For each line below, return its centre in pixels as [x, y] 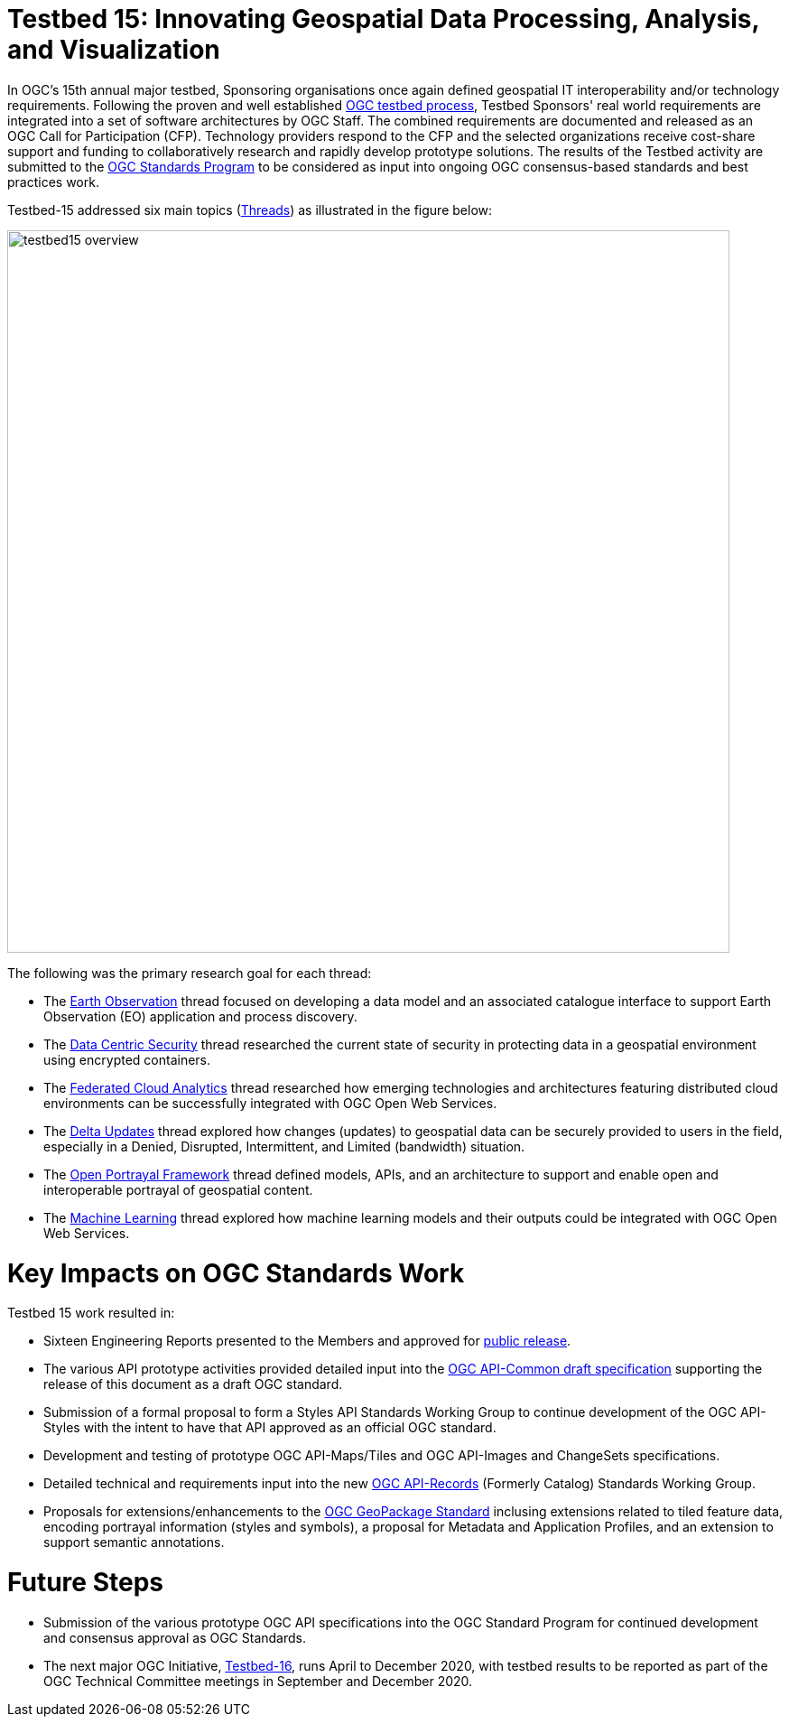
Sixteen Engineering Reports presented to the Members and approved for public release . [307, 1341]
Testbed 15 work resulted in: [91, 1313]
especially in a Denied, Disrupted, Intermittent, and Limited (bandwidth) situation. [284, 1146]
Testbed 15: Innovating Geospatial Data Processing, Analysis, [383, 19]
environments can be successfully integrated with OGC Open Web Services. [270, 1103]
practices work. [53, 182]
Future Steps [85, 1582]
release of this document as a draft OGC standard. [193, 1384]
